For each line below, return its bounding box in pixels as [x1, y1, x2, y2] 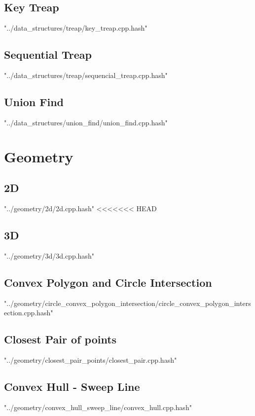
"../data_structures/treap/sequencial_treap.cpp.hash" [4, 70, 168, 80]
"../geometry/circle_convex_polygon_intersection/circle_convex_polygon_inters [4, 298, 251, 308]
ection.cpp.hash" [4, 307, 53, 318]
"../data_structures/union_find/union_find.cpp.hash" [4, 117, 168, 127]
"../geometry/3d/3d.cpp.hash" [4, 250, 94, 261]
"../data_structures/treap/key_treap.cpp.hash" [4, 23, 147, 33]
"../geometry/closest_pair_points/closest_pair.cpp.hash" [4, 354, 177, 365]
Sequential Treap [4, 47, 92, 62]
